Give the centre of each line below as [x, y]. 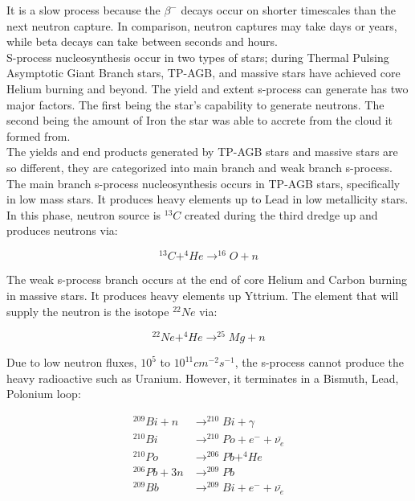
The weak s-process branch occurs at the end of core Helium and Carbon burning [207, 279]
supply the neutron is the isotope [88, 311]
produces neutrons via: [62, 230]
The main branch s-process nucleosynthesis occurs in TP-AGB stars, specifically [203, 183]
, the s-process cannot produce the [319, 362]
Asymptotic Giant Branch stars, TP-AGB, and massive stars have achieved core [203, 73]
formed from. [39, 136]
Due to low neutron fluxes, [72, 362]
